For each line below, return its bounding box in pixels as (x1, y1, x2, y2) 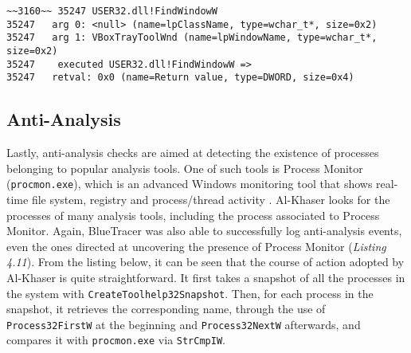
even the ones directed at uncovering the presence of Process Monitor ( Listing (6, 237, 386, 254)
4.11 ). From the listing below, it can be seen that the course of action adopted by (6, 253, 405, 270)
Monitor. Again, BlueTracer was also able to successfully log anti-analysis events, (6, 222, 402, 239)
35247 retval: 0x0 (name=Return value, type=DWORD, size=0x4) (6, 72, 354, 84)
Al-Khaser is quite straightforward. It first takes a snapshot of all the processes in (6, 269, 405, 285)
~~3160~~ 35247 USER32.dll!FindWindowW (6, 6, 217, 17)
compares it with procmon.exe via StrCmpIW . (6, 331, 225, 348)
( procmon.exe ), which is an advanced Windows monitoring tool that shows (6, 175, 373, 192)
